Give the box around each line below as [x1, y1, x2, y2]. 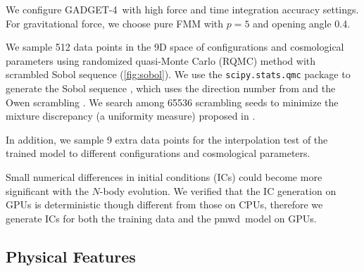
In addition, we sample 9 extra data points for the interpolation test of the [6, 132, 328, 146]
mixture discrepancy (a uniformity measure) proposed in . [6, 108, 256, 123]
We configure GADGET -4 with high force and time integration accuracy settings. [6, 2, 359, 16]
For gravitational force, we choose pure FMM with [6, 15, 224, 30]
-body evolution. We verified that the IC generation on [99, 183, 337, 198]
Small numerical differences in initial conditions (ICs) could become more [6, 170, 322, 184]
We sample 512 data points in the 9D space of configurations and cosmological [6, 39, 344, 54]
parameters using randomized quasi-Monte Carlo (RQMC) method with [6, 53, 316, 68]
